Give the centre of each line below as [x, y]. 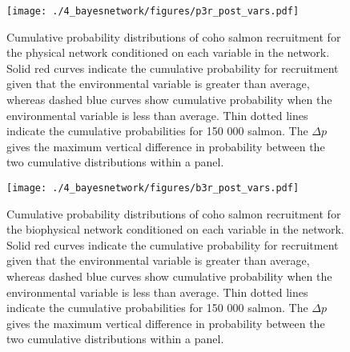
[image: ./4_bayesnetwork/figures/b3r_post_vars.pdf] [153, 188]
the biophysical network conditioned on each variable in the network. [175, 229]
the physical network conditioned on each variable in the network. [168, 52]
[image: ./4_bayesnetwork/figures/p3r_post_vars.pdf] [153, 11]
